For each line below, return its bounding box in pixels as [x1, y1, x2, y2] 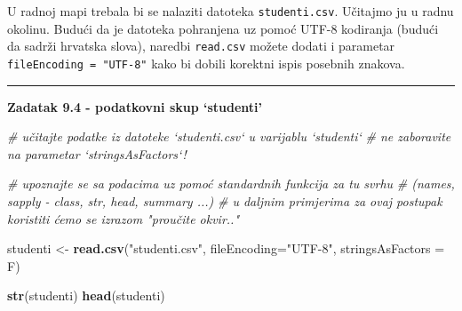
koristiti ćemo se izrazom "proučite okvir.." [7, 209, 240, 227]
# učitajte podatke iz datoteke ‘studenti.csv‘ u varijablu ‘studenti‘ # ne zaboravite [7, 127, 451, 146]
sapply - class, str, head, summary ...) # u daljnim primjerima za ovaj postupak [7, 191, 442, 210]
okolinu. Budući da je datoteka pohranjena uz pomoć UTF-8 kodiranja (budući [7, 19, 439, 37]
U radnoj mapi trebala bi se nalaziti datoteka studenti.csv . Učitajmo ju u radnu [7, 2, 454, 20]
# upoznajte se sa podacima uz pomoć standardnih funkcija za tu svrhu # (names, [7, 174, 455, 193]
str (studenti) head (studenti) [7, 286, 165, 305]
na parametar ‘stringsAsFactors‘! [7, 144, 187, 163]
